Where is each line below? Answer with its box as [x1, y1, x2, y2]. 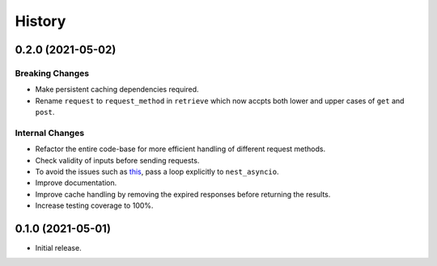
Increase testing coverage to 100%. [35, 201, 154, 210]
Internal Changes [15, 127, 85, 138]
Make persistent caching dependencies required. [35, 85, 199, 95]
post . [35, 108, 55, 117]
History [15, 12, 66, 30]
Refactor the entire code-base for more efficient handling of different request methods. [35, 144, 326, 154]
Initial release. [35, 243, 82, 253]
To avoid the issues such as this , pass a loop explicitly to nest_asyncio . [35, 167, 279, 177]
